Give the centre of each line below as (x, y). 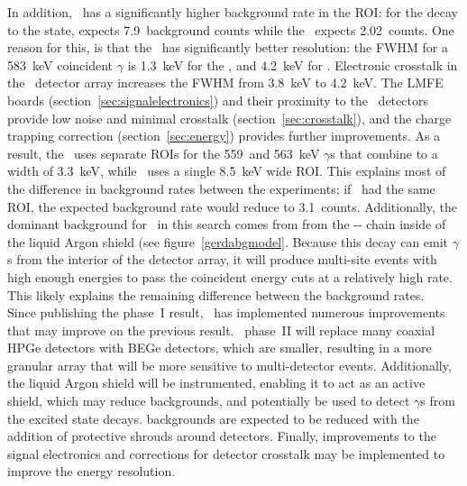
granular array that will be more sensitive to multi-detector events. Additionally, (229, 365)
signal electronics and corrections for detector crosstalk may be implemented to (226, 453)
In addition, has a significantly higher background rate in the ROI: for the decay (233, 12)
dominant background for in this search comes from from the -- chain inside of (227, 224)
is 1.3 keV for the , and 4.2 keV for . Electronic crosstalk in (293, 64)
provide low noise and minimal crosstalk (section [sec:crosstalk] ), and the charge (229, 118)
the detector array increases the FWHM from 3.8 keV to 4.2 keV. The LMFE (225, 83)
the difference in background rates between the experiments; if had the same (221, 188)
